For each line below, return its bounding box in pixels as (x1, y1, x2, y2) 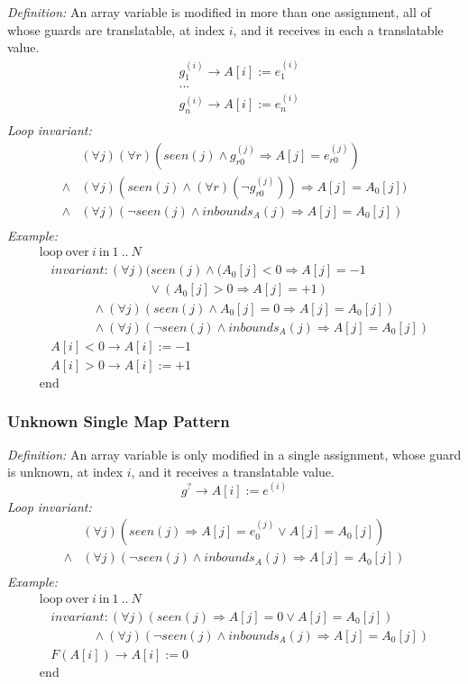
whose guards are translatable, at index (7, 20, 225, 39)
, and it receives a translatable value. (131, 462, 335, 481)
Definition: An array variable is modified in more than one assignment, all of (7, 3, 431, 21)
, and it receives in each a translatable (233, 20, 444, 39)
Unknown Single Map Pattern (7, 409, 230, 432)
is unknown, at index (7, 462, 124, 481)
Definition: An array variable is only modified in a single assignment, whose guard (7, 444, 462, 463)
